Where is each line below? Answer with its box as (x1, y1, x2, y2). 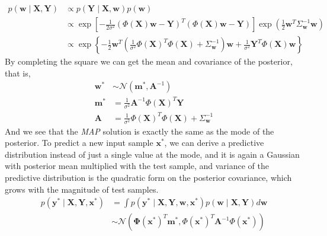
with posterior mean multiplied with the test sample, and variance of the (5, 160, 270, 172)
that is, (5, 66, 31, 79)
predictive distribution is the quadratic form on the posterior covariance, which (5, 171, 292, 184)
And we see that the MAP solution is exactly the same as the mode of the (5, 125, 274, 137)
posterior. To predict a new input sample (5, 136, 153, 149)
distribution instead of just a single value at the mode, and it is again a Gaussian (5, 148, 300, 160)
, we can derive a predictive (164, 136, 264, 149)
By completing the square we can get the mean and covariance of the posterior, (5, 55, 293, 68)
